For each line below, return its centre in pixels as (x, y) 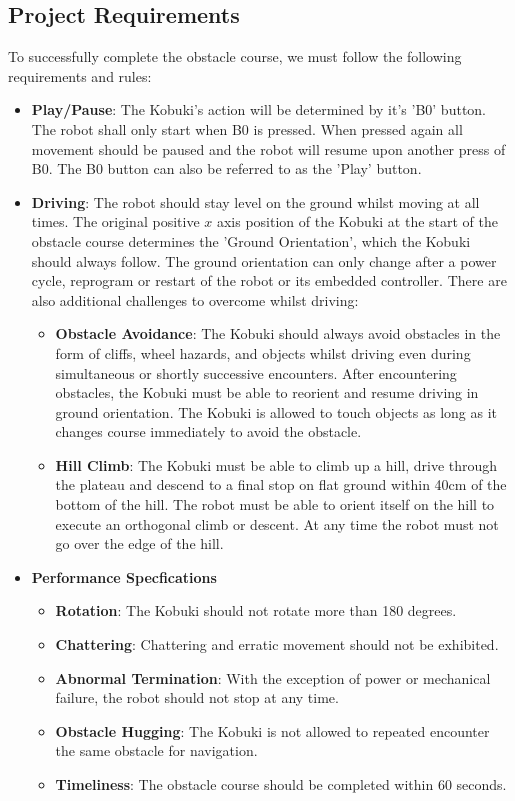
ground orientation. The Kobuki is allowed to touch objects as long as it (276, 411)
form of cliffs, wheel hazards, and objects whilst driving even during (263, 352)
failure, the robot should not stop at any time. (197, 697)
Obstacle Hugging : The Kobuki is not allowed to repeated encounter (272, 730)
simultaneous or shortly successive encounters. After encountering (256, 372)
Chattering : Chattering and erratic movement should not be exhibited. (277, 644)
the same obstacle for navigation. (156, 750)
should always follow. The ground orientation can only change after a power (264, 260)
